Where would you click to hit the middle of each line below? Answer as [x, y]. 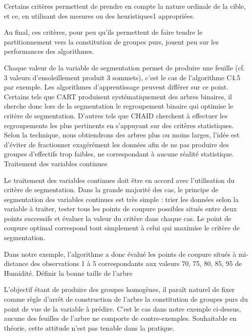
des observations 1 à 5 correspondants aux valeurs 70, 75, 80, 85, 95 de [136, 263]
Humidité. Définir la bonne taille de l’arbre [68, 273]
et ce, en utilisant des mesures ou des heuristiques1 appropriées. [99, 15]
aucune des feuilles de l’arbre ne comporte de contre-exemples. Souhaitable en [120, 318]
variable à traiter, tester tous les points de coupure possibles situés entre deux [120, 209]
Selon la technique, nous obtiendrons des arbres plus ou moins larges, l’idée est [122, 135]
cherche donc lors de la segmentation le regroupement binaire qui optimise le [119, 106]
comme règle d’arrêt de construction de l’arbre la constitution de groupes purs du [126, 299]
